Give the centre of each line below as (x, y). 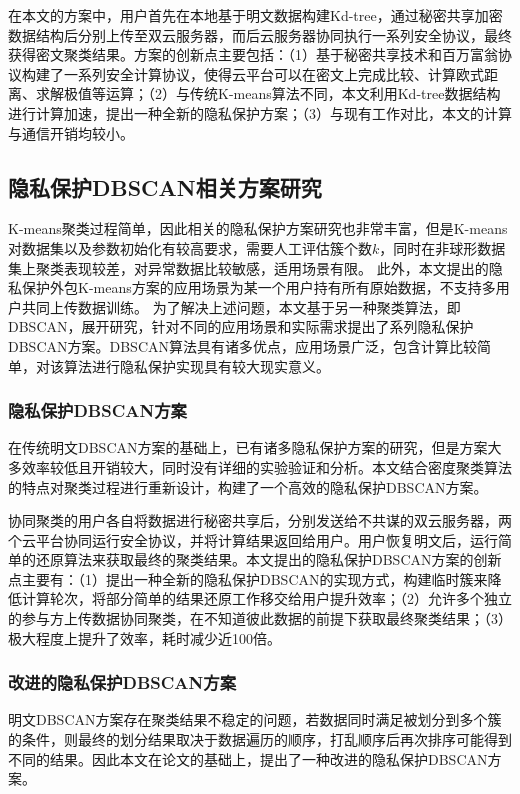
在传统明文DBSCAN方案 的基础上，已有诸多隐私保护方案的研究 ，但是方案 (248, 447)
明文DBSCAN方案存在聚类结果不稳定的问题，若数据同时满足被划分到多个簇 (255, 719)
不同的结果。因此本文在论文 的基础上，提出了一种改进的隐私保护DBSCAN (248, 758)
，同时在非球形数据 (442, 247)
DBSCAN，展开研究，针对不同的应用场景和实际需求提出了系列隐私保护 (241, 326)
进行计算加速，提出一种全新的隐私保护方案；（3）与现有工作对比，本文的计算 (260, 112)
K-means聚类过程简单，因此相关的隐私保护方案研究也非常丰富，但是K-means (258, 228)
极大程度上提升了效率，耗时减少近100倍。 (144, 637)
